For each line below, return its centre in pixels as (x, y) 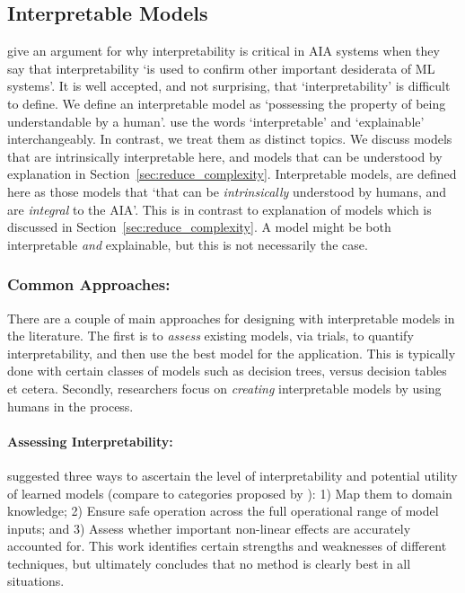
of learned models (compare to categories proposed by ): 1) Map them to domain (230, 493)
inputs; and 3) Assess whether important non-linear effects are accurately (209, 528)
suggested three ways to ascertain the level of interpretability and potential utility (232, 475)
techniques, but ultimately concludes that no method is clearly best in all (209, 563)
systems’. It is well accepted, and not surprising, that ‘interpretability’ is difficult (229, 86)
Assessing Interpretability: (90, 441)
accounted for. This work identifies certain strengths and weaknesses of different (227, 546)
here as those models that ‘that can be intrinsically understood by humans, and (227, 191)
